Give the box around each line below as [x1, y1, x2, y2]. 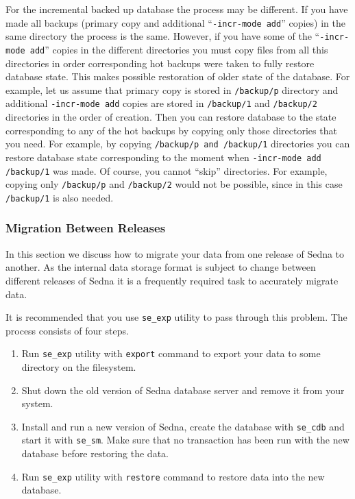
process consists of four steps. [5, 323, 129, 337]
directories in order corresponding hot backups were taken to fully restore [5, 56, 315, 70]
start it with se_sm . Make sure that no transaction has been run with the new [21, 433, 350, 447]
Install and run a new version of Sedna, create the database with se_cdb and [21, 419, 345, 433]
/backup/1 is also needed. [5, 190, 114, 204]
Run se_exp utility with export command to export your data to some [21, 346, 321, 361]
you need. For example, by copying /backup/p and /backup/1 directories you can [5, 136, 350, 151]
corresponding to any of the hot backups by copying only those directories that [5, 123, 337, 137]
